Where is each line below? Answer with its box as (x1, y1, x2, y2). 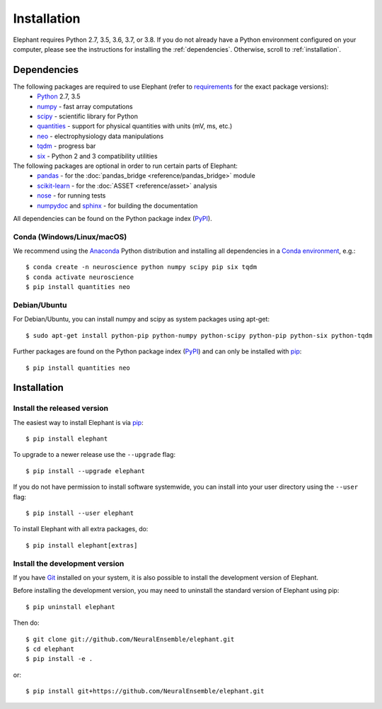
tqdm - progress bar (37, 142, 96, 150)
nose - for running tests (37, 191, 106, 200)
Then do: (13, 618, 40, 627)
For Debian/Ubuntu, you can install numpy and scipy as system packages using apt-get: (13, 315, 270, 324)
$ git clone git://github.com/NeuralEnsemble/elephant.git (25, 635, 235, 643)
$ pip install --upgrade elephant (25, 467, 145, 475)
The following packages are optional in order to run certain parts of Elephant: (13, 161, 238, 170)
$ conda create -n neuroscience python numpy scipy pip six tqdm (25, 263, 257, 271)
